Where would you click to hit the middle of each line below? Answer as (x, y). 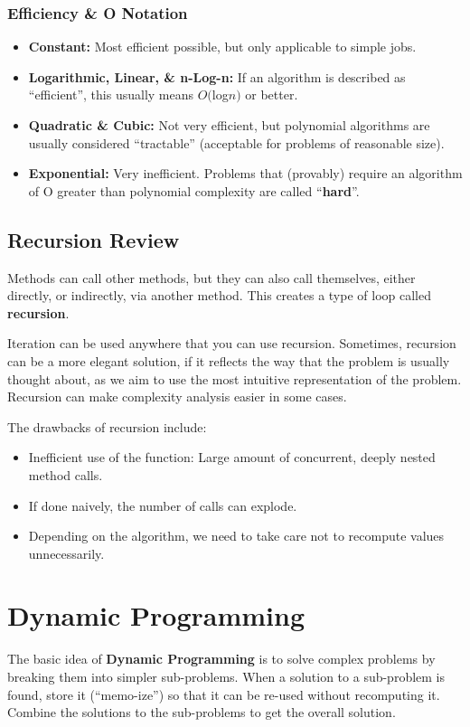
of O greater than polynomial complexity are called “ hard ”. (194, 190)
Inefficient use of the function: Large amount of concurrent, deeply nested (232, 457)
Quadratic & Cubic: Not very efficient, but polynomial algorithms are (229, 125)
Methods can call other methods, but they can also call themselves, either (211, 277)
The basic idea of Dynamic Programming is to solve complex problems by (221, 659)
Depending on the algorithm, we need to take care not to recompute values (236, 536)
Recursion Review (94, 239)
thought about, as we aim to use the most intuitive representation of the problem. (235, 378)
